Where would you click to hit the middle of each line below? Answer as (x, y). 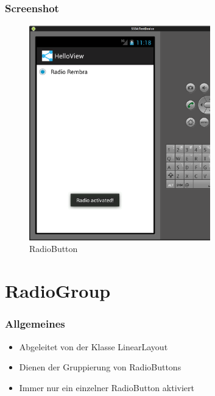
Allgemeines (35, 324)
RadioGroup (58, 291)
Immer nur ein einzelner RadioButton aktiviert (107, 387)
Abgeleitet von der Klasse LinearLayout (93, 346)
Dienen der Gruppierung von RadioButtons (100, 367)
